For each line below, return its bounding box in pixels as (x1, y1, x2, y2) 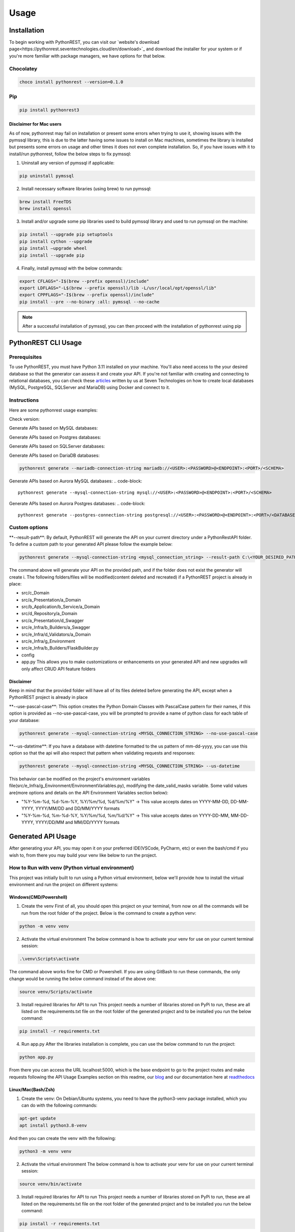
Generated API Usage (9, 832, 76, 841)
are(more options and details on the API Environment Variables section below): (9, 789, 169, 795)
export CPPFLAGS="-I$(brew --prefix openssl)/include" (19, 292, 154, 298)
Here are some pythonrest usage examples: (9, 407, 98, 413)
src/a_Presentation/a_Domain (21, 597, 81, 603)
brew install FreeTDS (19, 199, 72, 205)
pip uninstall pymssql (19, 173, 74, 179)
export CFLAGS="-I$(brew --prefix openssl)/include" (19, 278, 149, 284)
